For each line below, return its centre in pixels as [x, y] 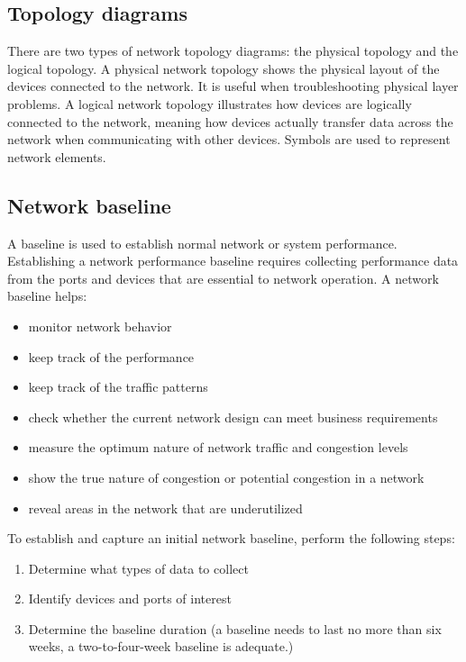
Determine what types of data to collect [138, 568]
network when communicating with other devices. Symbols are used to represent [229, 139]
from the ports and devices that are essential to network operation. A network [223, 278]
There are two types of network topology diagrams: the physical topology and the [233, 51]
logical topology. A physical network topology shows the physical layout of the [224, 68]
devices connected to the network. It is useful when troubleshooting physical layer [233, 86]
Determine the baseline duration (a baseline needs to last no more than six [235, 628]
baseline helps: [47, 296]
